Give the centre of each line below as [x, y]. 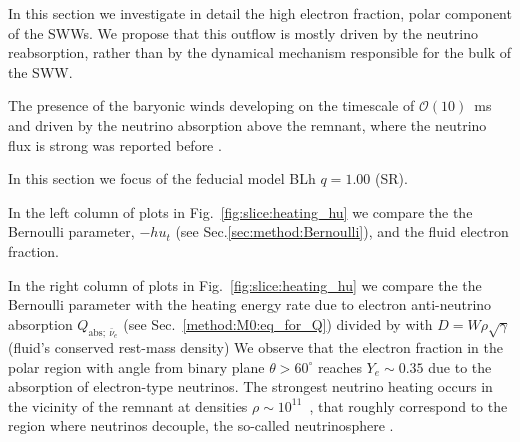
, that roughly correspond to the [408, 405]
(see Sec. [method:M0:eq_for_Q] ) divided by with [278, 323]
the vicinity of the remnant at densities [128, 405]
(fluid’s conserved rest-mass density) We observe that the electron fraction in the [255, 346]
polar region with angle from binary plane [136, 366]
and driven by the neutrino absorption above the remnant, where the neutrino [247, 124]
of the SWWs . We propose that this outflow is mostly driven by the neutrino [243, 32]
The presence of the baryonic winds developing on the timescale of [211, 105]
